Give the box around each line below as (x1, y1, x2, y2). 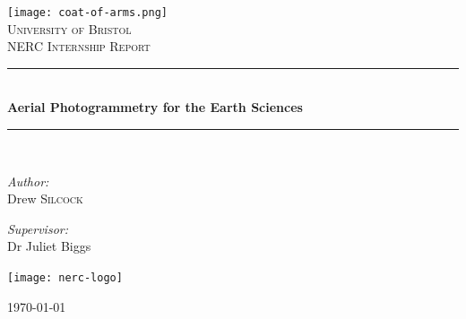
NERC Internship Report (7, 37, 151, 56)
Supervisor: (7, 219, 68, 237)
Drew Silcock (7, 189, 83, 208)
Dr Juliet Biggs (7, 237, 91, 255)
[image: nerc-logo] (7, 272, 123, 284)
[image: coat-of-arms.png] (7, 6, 168, 19)
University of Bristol (7, 19, 132, 38)
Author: (7, 171, 49, 190)
